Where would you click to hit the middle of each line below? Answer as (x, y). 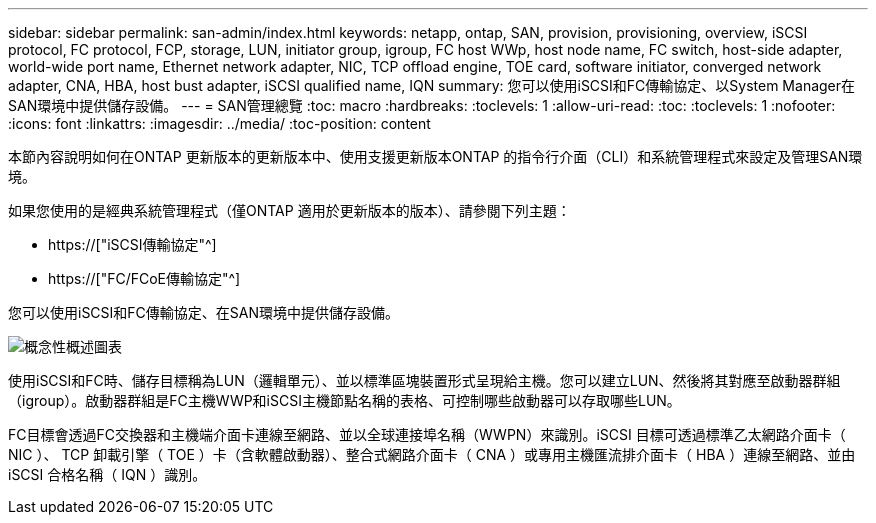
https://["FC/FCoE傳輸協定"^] (144, 278)
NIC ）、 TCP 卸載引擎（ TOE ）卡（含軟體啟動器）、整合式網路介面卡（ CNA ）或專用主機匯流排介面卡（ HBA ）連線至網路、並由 (432, 454)
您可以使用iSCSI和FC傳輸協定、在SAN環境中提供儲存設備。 (204, 312)
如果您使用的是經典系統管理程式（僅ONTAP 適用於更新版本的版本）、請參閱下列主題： (289, 210)
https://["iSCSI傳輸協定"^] (132, 244)
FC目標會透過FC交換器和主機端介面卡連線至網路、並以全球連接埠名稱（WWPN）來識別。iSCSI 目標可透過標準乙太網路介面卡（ (427, 434)
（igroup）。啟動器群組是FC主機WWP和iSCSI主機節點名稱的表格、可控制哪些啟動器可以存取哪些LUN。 (344, 400)
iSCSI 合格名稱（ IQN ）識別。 (107, 474)
